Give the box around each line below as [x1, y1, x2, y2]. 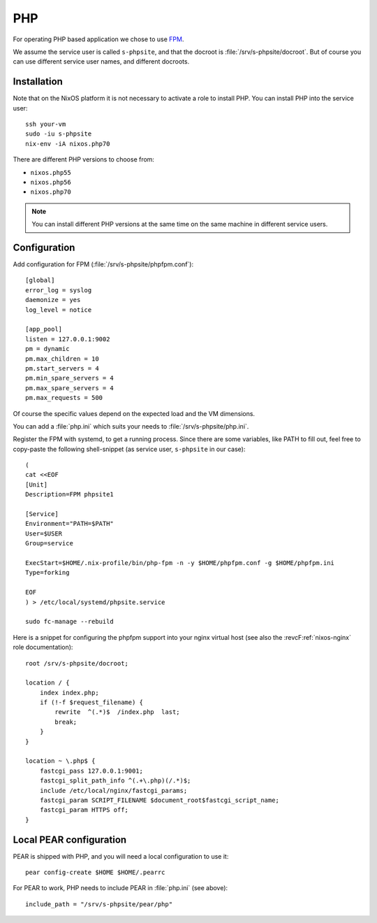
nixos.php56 [30, 178, 71, 186]
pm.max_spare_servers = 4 [25, 384, 114, 392]
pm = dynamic [25, 345, 70, 353]
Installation [13, 76, 63, 87]
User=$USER [25, 529, 63, 538]
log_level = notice [25, 306, 92, 314]
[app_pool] [25, 325, 63, 334]
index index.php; [39, 689, 99, 696]
